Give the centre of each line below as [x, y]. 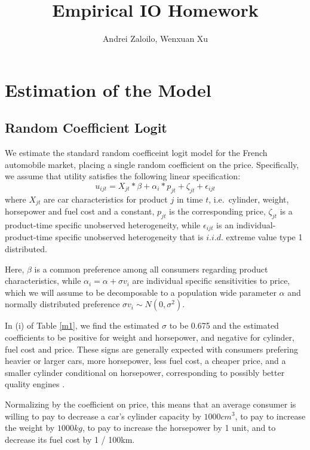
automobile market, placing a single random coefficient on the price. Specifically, [152, 164]
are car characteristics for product [106, 199]
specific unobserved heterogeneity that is [129, 237]
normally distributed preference [62, 304]
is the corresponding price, [217, 211]
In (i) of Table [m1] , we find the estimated [82, 325]
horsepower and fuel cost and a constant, [80, 211]
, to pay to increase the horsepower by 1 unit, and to [179, 428]
